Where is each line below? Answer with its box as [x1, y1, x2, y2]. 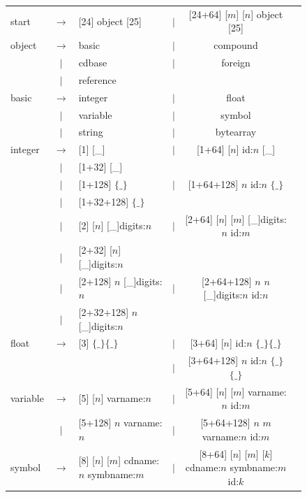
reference [78, 72, 117, 87]
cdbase [78, 55, 107, 70]
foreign [221, 55, 250, 70]
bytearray [215, 124, 257, 139]
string [78, 124, 103, 139]
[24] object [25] [78, 13, 142, 28]
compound [214, 38, 258, 52]
